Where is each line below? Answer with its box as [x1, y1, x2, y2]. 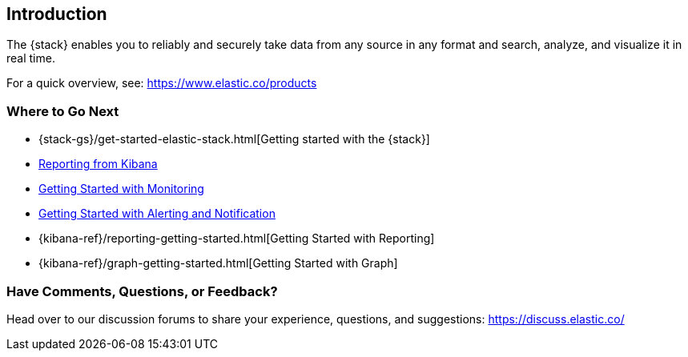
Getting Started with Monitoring [38, 182, 204, 196]
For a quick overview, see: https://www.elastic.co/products [6, 76, 317, 90]
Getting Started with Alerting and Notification [38, 207, 276, 221]
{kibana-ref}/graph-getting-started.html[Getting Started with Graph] [38, 256, 398, 271]
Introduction [6, 4, 107, 24]
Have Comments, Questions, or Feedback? [6, 283, 278, 299]
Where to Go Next [6, 102, 119, 119]
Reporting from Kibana [38, 157, 158, 171]
